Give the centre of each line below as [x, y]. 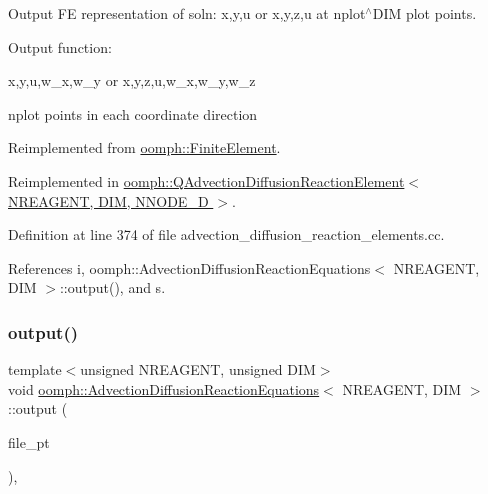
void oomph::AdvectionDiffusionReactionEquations [164, 388]
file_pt [29, 441]
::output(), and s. [112, 287]
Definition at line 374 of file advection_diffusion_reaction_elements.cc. [226, 234]
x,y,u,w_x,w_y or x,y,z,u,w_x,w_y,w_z [132, 80]
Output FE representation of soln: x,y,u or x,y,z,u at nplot [187, 13]
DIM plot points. [424, 13]
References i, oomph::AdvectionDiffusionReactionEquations [189, 267]
